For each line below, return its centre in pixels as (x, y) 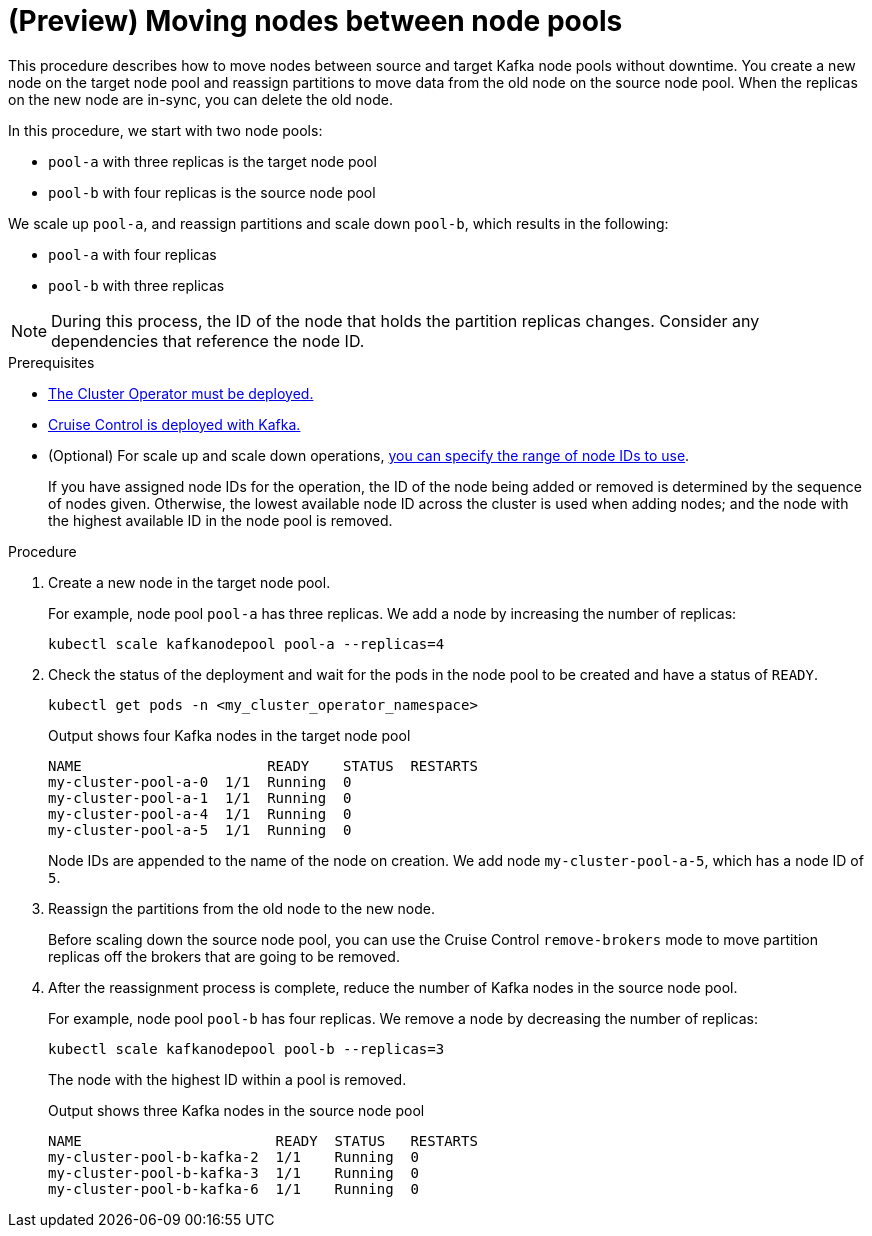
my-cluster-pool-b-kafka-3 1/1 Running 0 (233, 1172)
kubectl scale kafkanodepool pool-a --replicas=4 (246, 643)
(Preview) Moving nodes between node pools (315, 21)
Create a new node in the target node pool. (189, 582)
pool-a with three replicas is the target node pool (212, 161)
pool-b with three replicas (136, 285)
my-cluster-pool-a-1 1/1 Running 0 (200, 797)
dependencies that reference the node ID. (208, 340)
